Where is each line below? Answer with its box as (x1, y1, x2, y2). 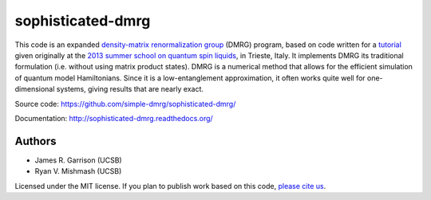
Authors (14, 134, 57, 147)
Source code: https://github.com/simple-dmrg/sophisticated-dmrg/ (14, 99, 236, 108)
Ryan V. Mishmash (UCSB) (34, 167, 122, 176)
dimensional (14, 84, 55, 94)
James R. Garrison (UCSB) (34, 155, 123, 165)
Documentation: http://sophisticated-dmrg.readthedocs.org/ (14, 113, 213, 123)
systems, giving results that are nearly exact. (56, 84, 204, 94)
